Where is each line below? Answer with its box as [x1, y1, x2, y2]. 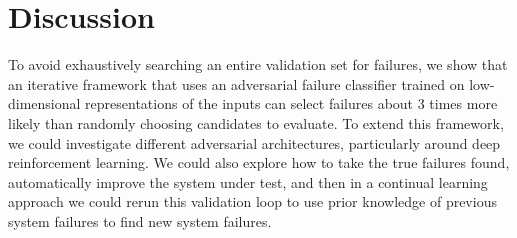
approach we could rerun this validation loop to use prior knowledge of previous [8, 191, 497, 212]
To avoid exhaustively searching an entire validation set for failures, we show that [8, 54, 508, 75]
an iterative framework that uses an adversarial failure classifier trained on [8, 73, 465, 94]
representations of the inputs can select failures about [85, 93, 414, 114]
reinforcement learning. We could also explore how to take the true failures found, [8, 152, 510, 173]
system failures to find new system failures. [8, 210, 272, 231]
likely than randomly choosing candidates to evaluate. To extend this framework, [8, 112, 504, 133]
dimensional [8, 93, 81, 114]
